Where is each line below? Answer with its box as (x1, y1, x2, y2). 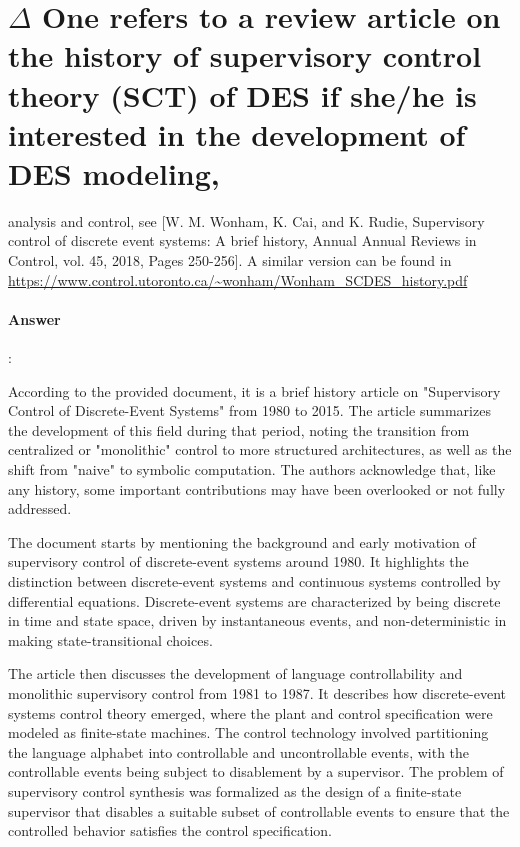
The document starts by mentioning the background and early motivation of (8, 531, 476, 552)
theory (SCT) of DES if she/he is (8, 74, 477, 115)
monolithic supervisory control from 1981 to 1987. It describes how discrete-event (8, 682, 506, 703)
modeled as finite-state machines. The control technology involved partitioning (8, 722, 489, 743)
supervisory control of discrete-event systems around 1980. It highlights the (8, 551, 469, 572)
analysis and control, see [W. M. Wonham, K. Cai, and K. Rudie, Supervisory (8, 210, 485, 231)
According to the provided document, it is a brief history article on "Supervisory (8, 380, 501, 401)
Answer (8, 308, 61, 329)
